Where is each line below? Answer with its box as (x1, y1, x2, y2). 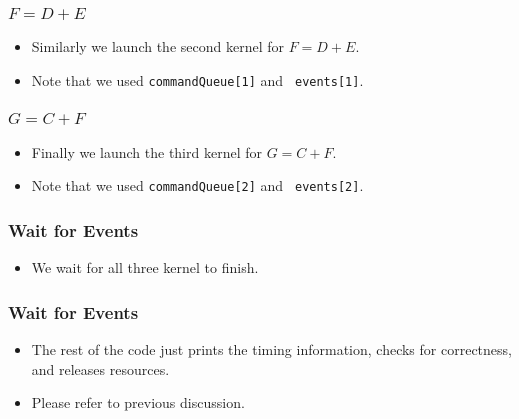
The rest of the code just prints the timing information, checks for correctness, (31, 339, 512, 360)
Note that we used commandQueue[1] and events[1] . (31, 69, 364, 90)
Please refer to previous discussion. (31, 392, 245, 413)
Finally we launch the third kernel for (31, 141, 262, 162)
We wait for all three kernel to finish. (31, 257, 259, 278)
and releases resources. (31, 358, 170, 379)
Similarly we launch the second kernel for (31, 36, 284, 57)
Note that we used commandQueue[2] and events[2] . (31, 175, 364, 196)
